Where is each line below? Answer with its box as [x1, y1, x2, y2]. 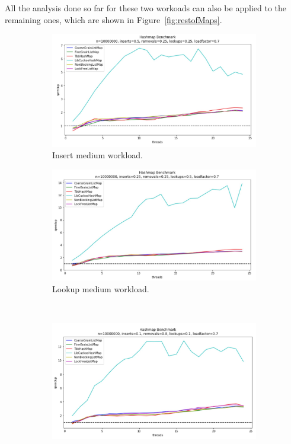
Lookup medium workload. [52, 282, 149, 295]
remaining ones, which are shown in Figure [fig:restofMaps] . [5, 13, 222, 25]
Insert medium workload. [52, 149, 143, 161]
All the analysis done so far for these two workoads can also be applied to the [5, 2, 286, 14]
